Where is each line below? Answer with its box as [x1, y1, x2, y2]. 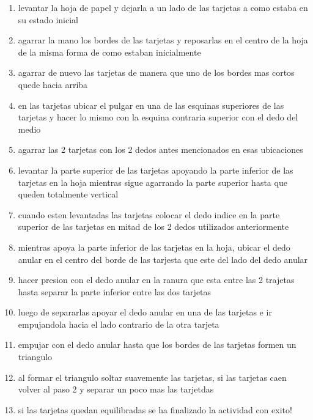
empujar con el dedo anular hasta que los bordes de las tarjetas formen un [18, 338, 296, 351]
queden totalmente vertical [18, 188, 119, 201]
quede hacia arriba [18, 78, 88, 90]
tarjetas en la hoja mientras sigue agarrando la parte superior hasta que [18, 175, 287, 188]
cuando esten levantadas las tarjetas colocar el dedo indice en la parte [18, 208, 280, 221]
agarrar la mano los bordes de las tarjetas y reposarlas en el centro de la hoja [18, 34, 308, 46]
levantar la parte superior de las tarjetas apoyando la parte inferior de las [18, 163, 293, 176]
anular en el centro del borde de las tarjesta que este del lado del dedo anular [18, 252, 308, 265]
